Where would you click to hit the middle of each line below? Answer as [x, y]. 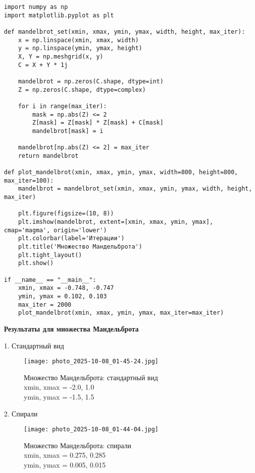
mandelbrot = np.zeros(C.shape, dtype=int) [91, 81]
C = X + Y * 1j [43, 65]
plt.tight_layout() [50, 255]
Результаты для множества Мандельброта [72, 328]
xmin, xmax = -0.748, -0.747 [66, 288]
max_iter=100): [29, 180]
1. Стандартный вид [34, 345]
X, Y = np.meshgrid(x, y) [61, 56]
